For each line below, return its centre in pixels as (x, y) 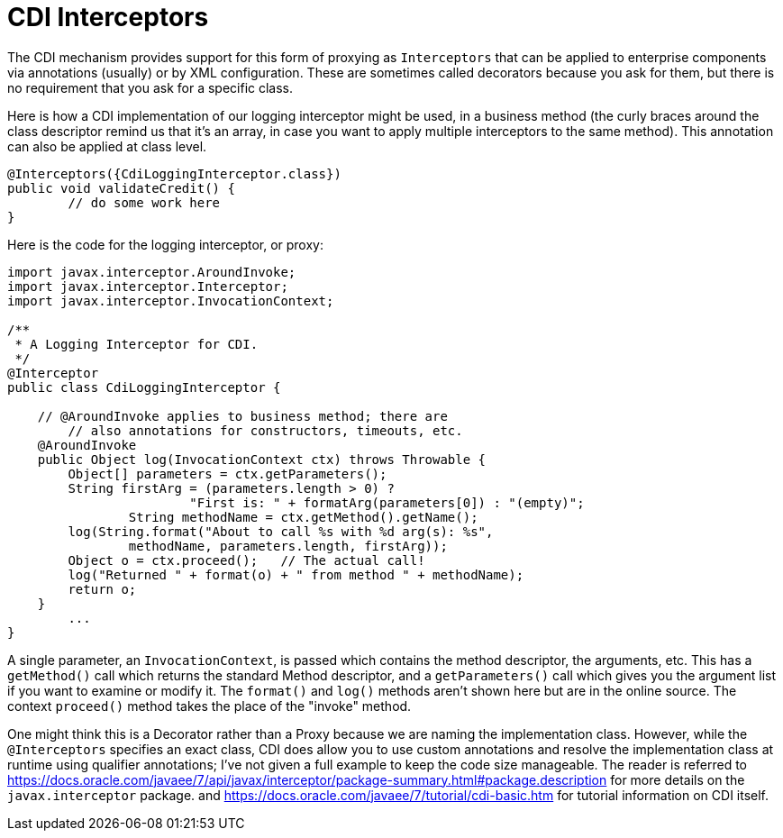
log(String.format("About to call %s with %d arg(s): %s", (281, 531)
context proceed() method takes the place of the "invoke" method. (209, 706)
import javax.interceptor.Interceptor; (148, 286)
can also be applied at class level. (107, 146)
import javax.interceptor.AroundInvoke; (152, 272)
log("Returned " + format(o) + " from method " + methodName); (296, 574)
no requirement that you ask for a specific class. (150, 87)
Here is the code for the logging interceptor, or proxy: (165, 244)
